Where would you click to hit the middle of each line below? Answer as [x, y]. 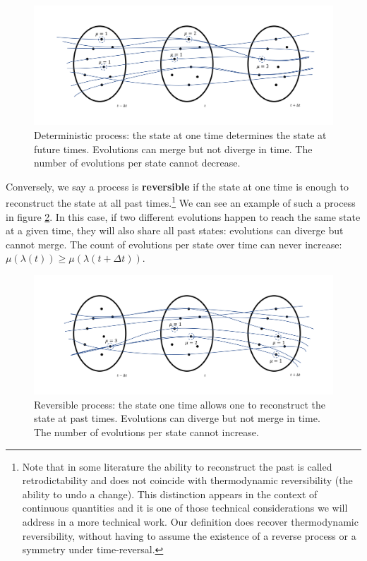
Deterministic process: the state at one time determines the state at [180, 134]
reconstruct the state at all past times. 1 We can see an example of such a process [181, 201]
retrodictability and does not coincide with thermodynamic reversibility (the [187, 480]
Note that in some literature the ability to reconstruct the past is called [177, 466]
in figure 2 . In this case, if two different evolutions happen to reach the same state [183, 216]
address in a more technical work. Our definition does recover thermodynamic [190, 522]
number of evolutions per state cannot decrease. [137, 163]
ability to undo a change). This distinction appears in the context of [170, 494]
